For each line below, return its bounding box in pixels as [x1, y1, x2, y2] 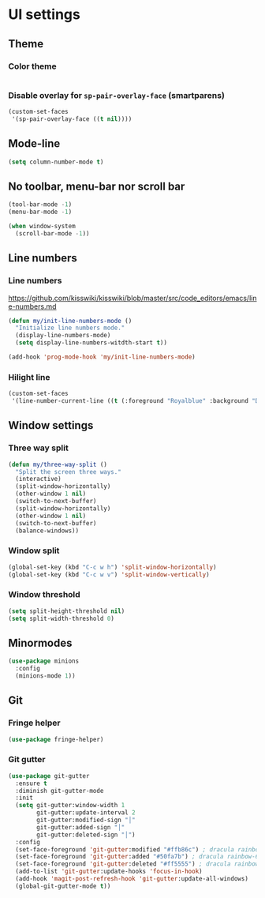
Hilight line [8, 371, 50, 382]
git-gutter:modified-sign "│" [36, 816, 136, 825]
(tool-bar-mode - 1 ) [8, 201, 73, 209]
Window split [8, 545, 60, 556]
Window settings [8, 419, 94, 432]
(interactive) [15, 475, 62, 483]
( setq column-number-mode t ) [8, 158, 104, 166]
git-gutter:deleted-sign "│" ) [36, 831, 136, 839]
